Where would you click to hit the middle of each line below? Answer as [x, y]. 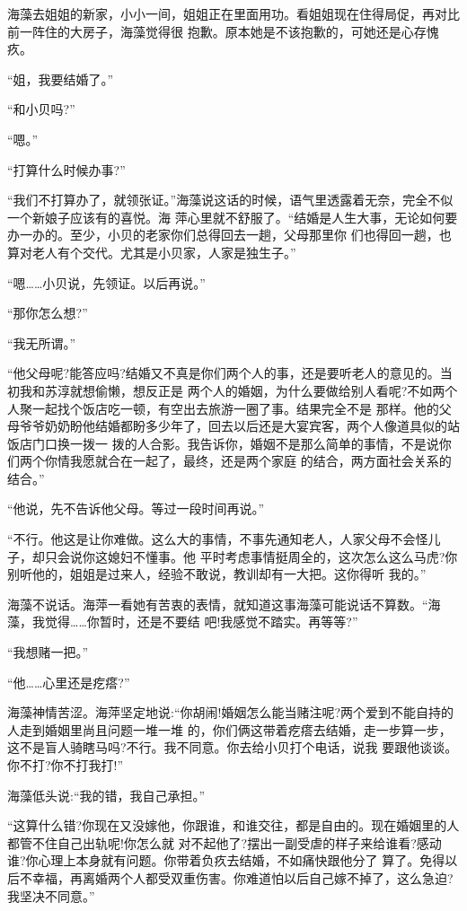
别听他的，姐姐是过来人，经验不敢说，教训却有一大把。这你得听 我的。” [217, 574]
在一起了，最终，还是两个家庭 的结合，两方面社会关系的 [286, 461]
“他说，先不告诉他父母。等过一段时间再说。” [136, 508]
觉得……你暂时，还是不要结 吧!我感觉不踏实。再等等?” [201, 622]
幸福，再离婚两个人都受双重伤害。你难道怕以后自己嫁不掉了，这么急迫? [242, 877]
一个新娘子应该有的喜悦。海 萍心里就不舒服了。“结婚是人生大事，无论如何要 [233, 217]
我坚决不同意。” [51, 895]
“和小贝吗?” [41, 109]
